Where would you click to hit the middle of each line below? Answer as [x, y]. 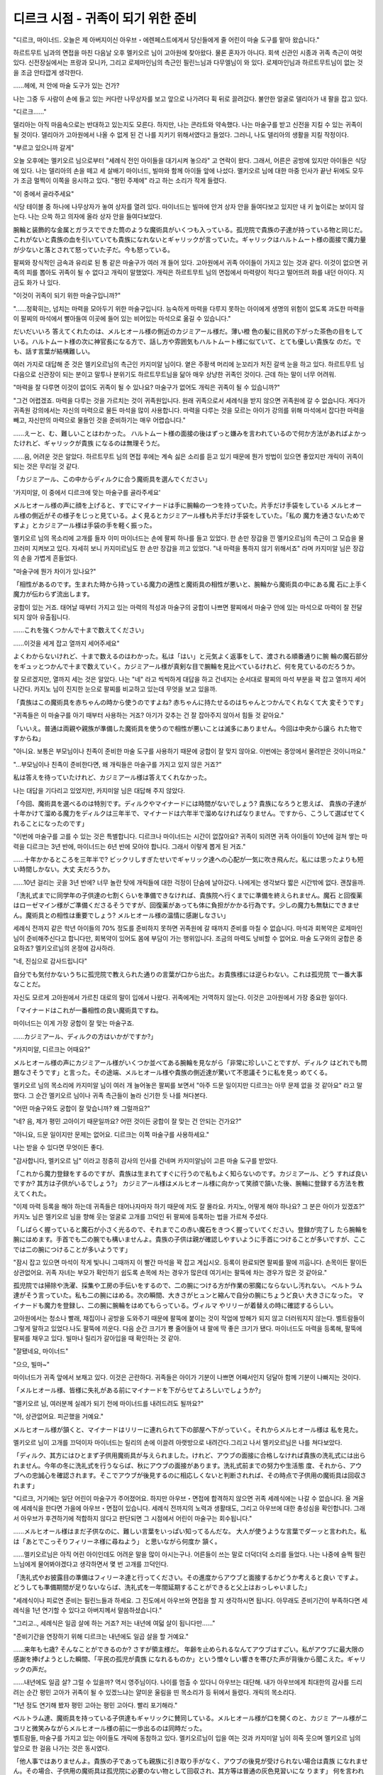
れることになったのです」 [50, 823]
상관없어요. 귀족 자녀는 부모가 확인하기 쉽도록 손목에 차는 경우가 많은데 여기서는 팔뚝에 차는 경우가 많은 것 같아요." [170, 1272]
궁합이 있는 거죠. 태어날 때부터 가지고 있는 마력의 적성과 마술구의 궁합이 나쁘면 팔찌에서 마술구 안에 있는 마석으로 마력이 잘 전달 [188, 607]
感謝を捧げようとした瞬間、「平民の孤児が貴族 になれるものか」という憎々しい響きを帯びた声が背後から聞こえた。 [180, 1659]
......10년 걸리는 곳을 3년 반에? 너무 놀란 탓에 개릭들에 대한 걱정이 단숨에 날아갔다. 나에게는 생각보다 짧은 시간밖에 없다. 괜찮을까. [189, 882]
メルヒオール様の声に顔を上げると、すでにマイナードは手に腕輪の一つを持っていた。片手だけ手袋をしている [171, 506]
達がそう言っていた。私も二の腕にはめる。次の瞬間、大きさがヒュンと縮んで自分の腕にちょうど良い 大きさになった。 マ [189, 1295]
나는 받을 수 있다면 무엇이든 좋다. [59, 1147]
